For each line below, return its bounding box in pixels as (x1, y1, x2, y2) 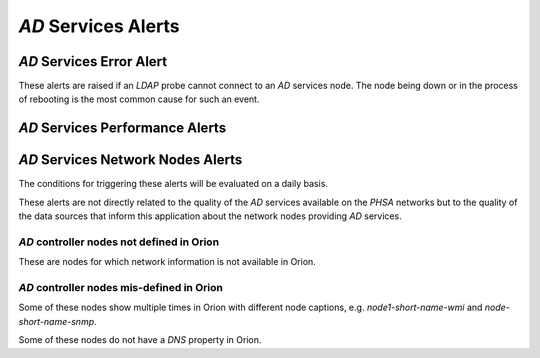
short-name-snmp (18, 315, 95, 327)
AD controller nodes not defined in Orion (18, 235, 220, 249)
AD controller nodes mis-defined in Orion (18, 281, 224, 295)
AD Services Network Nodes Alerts (18, 151, 243, 169)
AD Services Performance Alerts (18, 120, 227, 137)
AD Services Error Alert (18, 53, 168, 70)
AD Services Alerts (18, 15, 180, 37)
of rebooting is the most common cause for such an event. (18, 93, 260, 105)
